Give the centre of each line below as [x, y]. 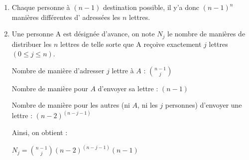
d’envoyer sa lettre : [128, 88]
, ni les [148, 105]
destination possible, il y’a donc [151, 7]
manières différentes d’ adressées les [66, 17]
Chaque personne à [41, 7]
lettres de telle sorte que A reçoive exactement [131, 44]
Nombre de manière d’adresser [58, 70]
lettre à [123, 70]
